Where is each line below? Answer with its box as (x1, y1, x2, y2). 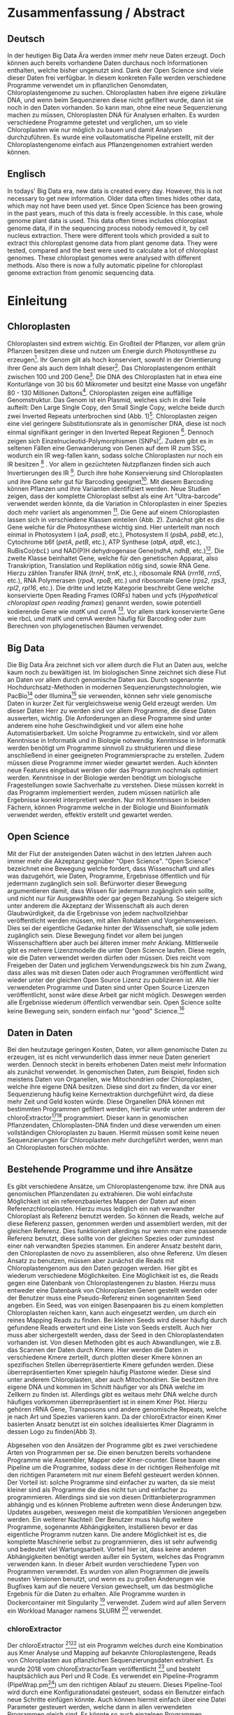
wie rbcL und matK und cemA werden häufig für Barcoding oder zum (7, 614, 206, 623)
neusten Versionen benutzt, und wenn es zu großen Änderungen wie (7, 1574, 206, 1583)
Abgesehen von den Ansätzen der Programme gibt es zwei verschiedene (7, 1441, 218, 1449)
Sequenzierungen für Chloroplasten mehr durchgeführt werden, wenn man (7, 1135, 224, 1144)
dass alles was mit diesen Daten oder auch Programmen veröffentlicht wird (7, 968, 224, 976)
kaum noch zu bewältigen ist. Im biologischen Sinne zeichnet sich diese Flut (7, 668, 227, 676)
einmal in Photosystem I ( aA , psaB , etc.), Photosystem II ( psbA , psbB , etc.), (7, 530, 224, 539)
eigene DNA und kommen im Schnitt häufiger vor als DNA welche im (7, 1383, 205, 1391)
